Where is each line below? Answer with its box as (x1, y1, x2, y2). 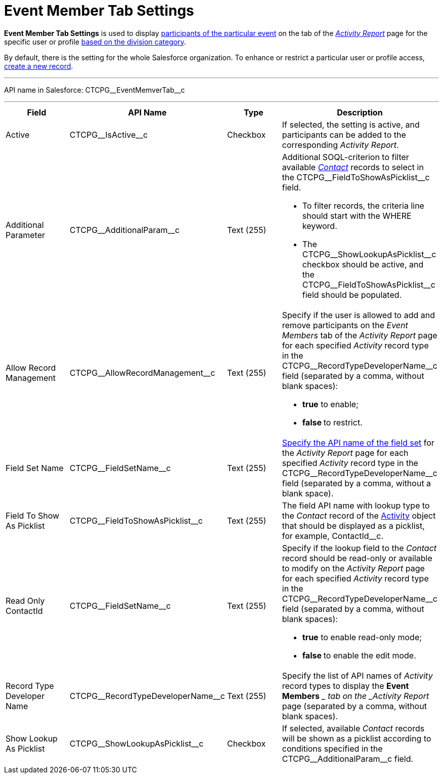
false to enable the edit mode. (302, 650, 416, 660)
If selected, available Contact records (282, 723, 425, 733)
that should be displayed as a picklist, (282, 520, 425, 531)
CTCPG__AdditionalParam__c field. (282, 753, 414, 764)
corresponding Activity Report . (282, 139, 399, 150)
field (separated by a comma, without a (282, 478, 431, 488)
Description (337, 107, 383, 118)
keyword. (302, 220, 337, 231)
